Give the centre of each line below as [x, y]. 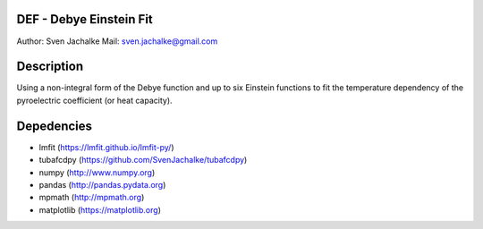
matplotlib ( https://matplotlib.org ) [100, 209]
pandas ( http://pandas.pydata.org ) [102, 184]
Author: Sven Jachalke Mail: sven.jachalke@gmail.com [117, 41]
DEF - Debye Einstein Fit [85, 19]
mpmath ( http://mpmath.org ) [92, 198]
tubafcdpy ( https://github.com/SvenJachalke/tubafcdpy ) [143, 160]
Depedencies [55, 126]
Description [50, 67]
